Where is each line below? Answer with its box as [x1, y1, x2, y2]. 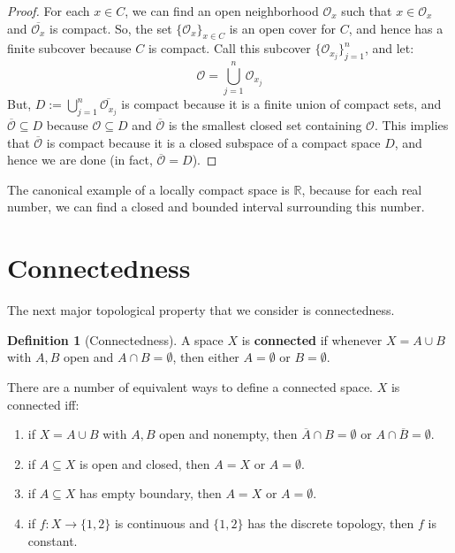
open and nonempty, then [159, 425, 298, 443]
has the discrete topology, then [247, 513, 414, 532]
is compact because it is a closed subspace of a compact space [46, 133, 381, 151]
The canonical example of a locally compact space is [7, 180, 290, 198]
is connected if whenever [241, 330, 383, 349]
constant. [27, 531, 78, 549]
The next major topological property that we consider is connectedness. [7, 301, 395, 319]
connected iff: [7, 395, 80, 413]
